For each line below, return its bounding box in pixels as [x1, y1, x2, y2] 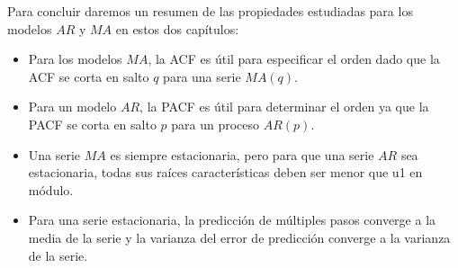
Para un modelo [28, 97, 117, 116]
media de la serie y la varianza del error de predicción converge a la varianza [28, 228, 451, 246]
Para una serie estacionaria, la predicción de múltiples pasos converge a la [28, 210, 436, 229]
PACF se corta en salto [28, 114, 157, 133]
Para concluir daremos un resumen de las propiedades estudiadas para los [7, 2, 413, 20]
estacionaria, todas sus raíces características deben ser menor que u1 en [28, 163, 423, 182]
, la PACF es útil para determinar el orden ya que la [139, 97, 429, 116]
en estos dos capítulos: [115, 19, 239, 38]
